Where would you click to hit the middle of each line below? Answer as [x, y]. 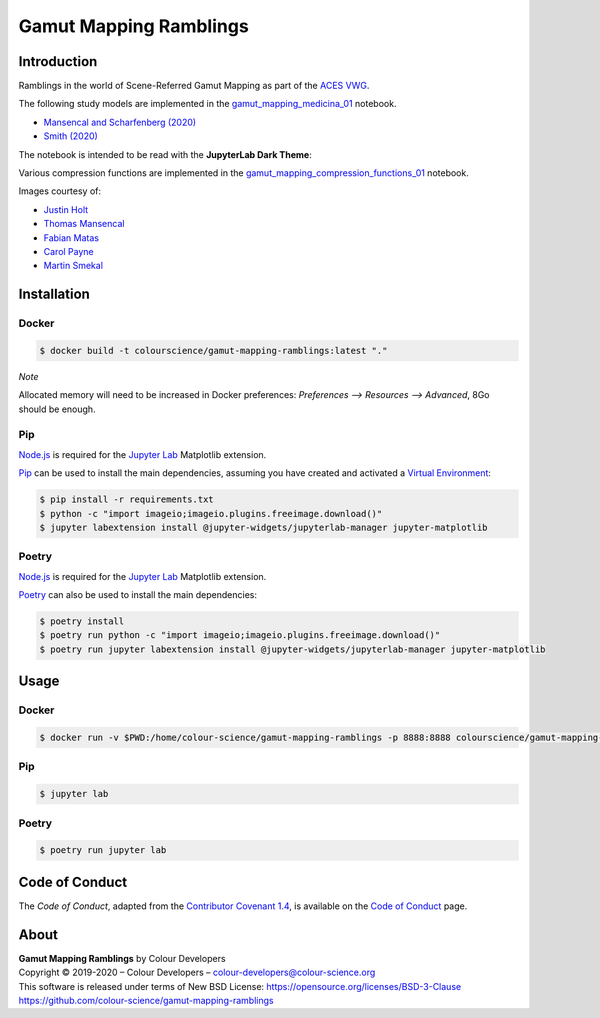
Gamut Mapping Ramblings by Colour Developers [122, 958]
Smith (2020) [71, 136]
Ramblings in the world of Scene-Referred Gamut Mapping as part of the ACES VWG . [194, 86]
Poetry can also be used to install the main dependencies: [137, 595]
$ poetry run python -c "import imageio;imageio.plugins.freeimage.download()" [240, 635]
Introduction [58, 61]
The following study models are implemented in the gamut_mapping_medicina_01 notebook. [207, 104]
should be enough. [57, 409]
